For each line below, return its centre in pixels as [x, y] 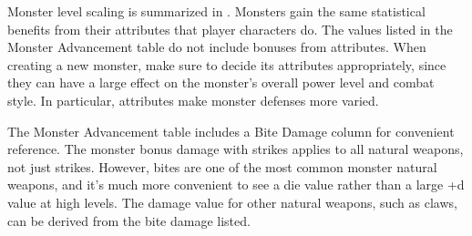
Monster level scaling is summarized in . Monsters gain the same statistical [216, 11]
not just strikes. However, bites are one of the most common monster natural [222, 166]
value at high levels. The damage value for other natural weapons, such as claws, [232, 202]
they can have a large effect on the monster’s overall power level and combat [221, 82]
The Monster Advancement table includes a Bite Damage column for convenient [231, 131]
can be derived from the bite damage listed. [129, 220]
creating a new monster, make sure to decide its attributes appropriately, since [227, 64]
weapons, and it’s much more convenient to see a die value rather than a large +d [236, 185]
